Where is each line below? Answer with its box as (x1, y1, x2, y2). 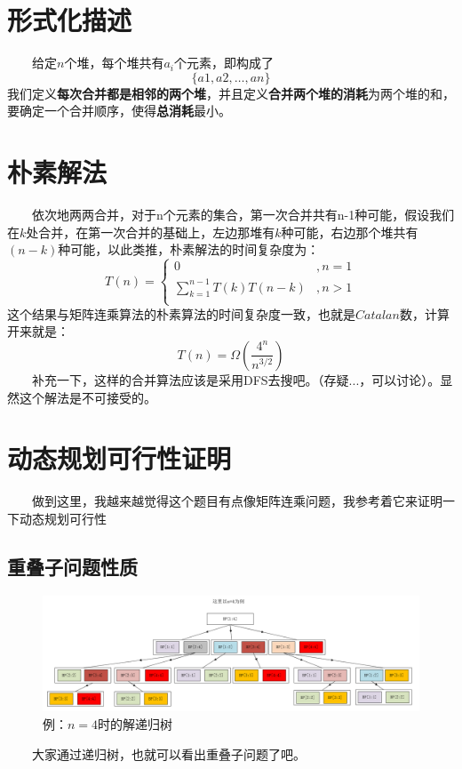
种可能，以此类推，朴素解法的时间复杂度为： (58, 240, 320, 259)
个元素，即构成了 (173, 53, 274, 72)
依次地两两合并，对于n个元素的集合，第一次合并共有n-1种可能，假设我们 (31, 205, 455, 224)
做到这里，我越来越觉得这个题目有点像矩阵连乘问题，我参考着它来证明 (31, 492, 442, 510)
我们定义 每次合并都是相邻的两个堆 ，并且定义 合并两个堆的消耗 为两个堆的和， (7, 84, 455, 102)
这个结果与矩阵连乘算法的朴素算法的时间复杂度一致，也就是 (7, 304, 355, 323)
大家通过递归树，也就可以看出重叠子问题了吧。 (31, 744, 306, 763)
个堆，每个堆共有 (64, 53, 164, 72)
